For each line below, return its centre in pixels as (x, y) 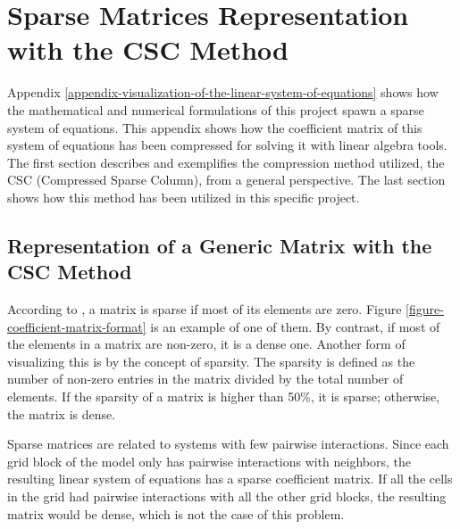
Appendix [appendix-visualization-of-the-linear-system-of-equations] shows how (223, 92)
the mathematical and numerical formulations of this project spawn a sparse (216, 109)
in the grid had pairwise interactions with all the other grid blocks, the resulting (227, 496)
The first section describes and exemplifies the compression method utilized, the (226, 162)
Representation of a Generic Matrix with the (220, 245)
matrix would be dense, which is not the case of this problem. (176, 513)
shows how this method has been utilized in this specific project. (184, 197)
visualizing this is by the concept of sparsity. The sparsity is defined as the (211, 361)
